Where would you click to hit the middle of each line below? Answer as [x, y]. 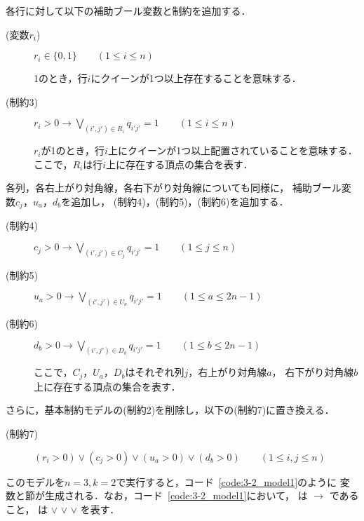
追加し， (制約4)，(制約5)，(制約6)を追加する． [180, 202]
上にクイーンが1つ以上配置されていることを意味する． [232, 150]
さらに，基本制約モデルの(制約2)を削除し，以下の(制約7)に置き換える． [170, 410]
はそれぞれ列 [155, 372]
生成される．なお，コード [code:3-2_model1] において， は [176, 495]
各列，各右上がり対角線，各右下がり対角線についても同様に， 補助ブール [174, 188]
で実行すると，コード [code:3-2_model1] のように [227, 481]
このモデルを [35, 481]
